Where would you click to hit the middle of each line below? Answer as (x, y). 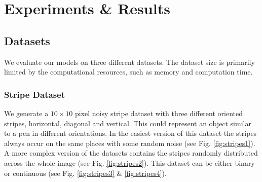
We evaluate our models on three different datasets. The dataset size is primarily (129, 62)
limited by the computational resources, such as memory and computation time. (128, 72)
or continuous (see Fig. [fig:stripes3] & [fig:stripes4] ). (85, 173)
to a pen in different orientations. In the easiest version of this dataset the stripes (130, 133)
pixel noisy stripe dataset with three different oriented (159, 113)
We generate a (26, 113)
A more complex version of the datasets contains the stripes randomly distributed (131, 153)
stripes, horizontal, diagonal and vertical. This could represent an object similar (128, 123)
